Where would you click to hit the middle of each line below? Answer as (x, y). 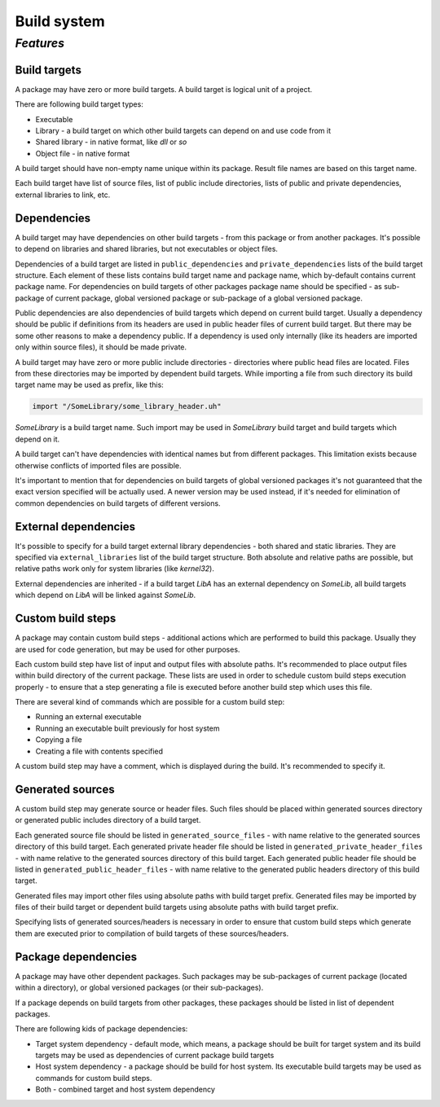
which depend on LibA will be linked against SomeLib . (106, 595)
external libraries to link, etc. (63, 195)
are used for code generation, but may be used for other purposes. (128, 649)
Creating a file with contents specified (99, 751)
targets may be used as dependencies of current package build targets (155, 1056)
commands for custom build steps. (94, 1078)
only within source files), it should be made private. (101, 347)
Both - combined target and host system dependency (125, 1089)
